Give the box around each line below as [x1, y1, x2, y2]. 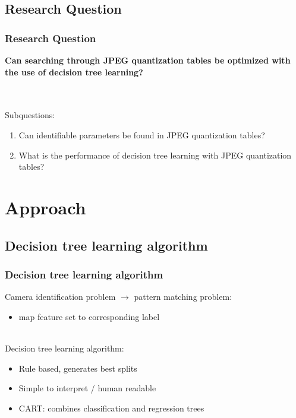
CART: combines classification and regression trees [18, 401, 204, 414]
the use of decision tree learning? [5, 65, 143, 78]
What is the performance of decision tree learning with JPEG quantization [18, 148, 292, 161]
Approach [5, 195, 86, 219]
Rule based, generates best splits [18, 362, 137, 374]
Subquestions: [5, 109, 55, 121]
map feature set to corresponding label [18, 310, 160, 322]
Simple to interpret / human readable [18, 382, 156, 394]
